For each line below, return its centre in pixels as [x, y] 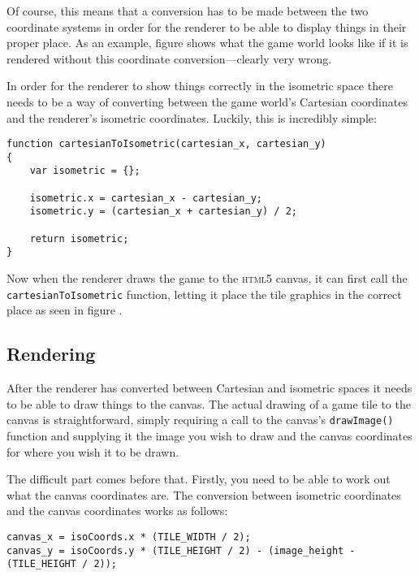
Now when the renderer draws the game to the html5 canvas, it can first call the [207, 278]
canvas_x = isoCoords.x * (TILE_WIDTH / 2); [129, 537]
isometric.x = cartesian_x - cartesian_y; [146, 198]
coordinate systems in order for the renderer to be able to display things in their [207, 26]
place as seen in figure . [65, 310]
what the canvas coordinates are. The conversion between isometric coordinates [204, 494]
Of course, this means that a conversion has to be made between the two [188, 11]
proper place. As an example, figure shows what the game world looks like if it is [207, 43]
